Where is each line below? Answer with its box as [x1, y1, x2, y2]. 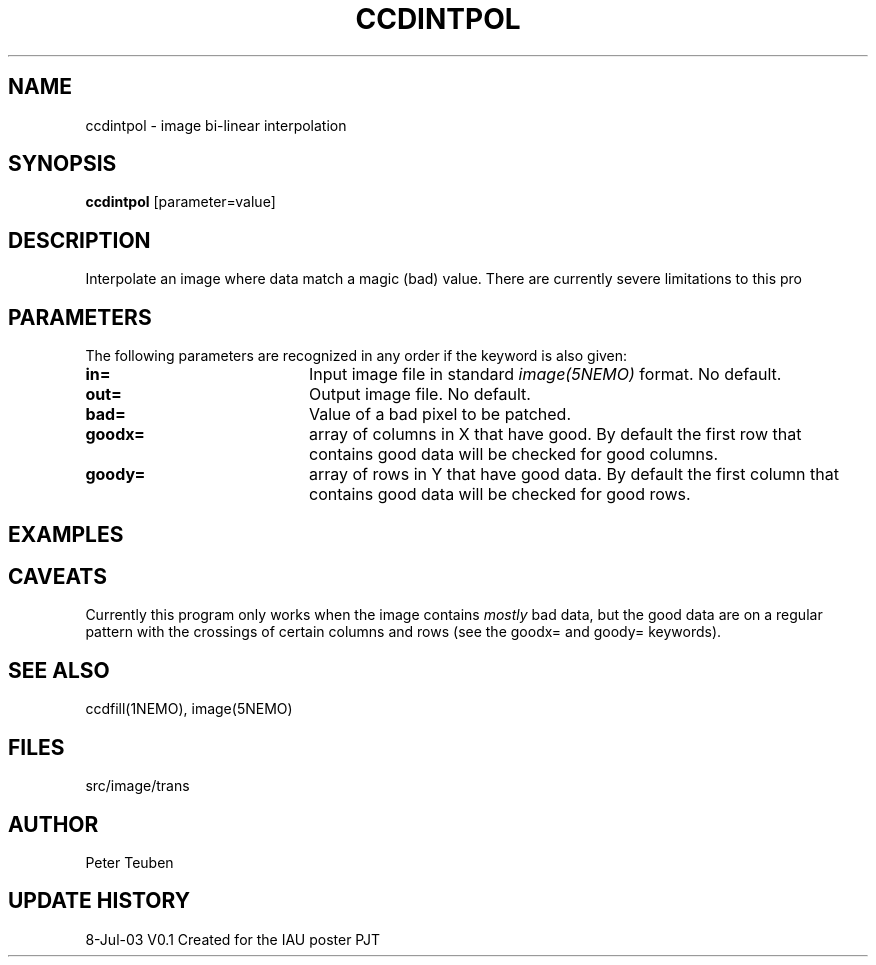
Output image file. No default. [308, 384, 531, 405]
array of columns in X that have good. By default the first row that [308, 424, 802, 445]
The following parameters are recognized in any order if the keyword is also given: [85, 347, 628, 365]
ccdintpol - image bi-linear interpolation [85, 116, 347, 134]
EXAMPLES [8, 521, 124, 547]
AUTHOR [8, 811, 99, 837]
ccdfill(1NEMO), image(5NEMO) [85, 700, 293, 718]
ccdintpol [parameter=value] [85, 193, 276, 211]
